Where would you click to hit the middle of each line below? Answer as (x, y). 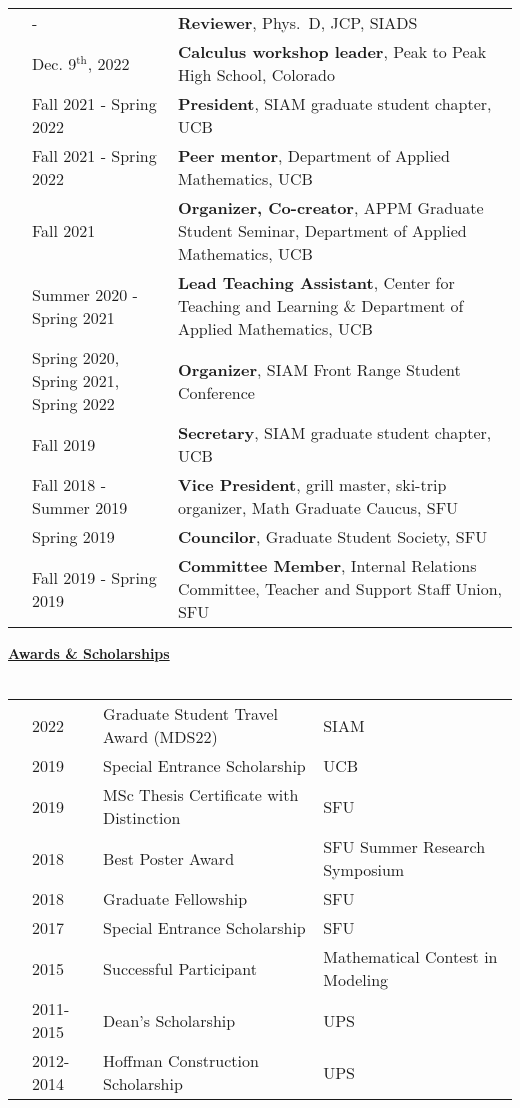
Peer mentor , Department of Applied (313, 155)
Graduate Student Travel (191, 714)
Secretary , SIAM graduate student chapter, (334, 432)
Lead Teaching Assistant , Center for (316, 282)
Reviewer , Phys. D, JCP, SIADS (297, 22)
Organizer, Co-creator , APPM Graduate (330, 207)
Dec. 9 (54, 63)
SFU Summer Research (404, 847)
